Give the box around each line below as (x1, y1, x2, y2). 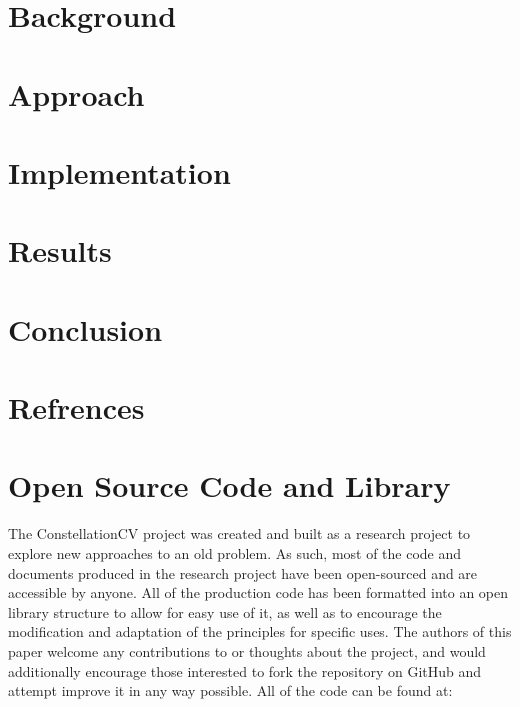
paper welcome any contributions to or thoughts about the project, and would (8, 640, 486, 661)
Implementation (8, 151, 231, 192)
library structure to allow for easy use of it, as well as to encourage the (8, 601, 442, 622)
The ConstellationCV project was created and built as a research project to (8, 523, 471, 544)
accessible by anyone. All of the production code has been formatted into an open (8, 582, 509, 603)
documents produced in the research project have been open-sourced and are (8, 562, 478, 583)
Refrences (8, 387, 145, 428)
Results (8, 230, 112, 271)
